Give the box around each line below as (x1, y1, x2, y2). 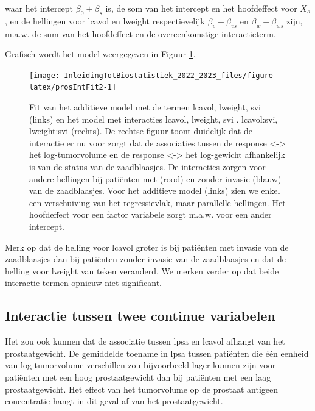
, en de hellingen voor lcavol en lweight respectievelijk (5, 14, 205, 27)
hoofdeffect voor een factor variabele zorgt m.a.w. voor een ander (29, 208, 272, 221)
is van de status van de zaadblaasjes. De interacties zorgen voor (29, 160, 266, 173)
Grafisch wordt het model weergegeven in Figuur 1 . (5, 48, 196, 60)
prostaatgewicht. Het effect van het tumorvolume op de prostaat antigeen (5, 382, 279, 395)
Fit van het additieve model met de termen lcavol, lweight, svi (29, 101, 261, 113)
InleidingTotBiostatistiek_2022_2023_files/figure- (64, 71, 278, 80)
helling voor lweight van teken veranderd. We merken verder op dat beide (5, 264, 279, 277)
